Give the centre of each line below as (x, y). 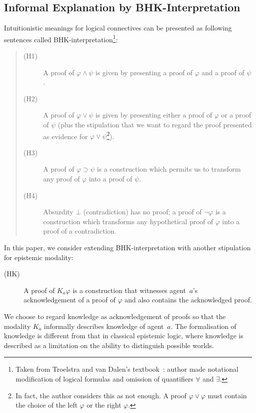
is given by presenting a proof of (144, 72)
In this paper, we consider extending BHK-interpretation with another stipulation (128, 248)
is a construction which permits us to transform (169, 169)
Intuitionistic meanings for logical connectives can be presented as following (118, 28)
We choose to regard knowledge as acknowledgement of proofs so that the (115, 316)
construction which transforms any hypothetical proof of (128, 221)
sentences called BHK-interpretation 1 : (61, 38)
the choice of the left (47, 405)
